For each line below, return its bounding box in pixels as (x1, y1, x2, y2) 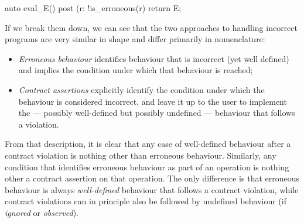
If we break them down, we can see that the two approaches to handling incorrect (5, 21, 298, 33)
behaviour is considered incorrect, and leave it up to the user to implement (18, 95, 287, 107)
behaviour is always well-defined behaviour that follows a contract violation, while (5, 183, 299, 195)
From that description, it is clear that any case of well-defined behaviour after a (5, 138, 291, 150)
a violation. (18, 118, 59, 130)
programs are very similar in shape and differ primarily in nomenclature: (5, 33, 265, 45)
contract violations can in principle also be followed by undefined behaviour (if (5, 195, 286, 207)
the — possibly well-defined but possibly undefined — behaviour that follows (18, 107, 295, 119)
